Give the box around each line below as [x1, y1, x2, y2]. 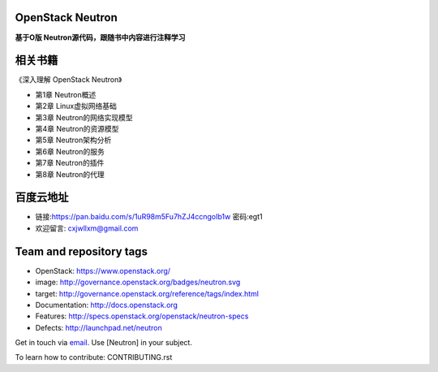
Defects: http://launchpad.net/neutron [35, 322, 162, 332]
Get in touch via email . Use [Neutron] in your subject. [15, 338, 192, 348]
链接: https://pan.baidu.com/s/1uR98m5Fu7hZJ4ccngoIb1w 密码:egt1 [35, 212, 263, 222]
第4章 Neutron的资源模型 [35, 123, 119, 133]
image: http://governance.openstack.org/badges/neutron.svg [35, 277, 241, 288]
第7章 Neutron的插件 [35, 158, 105, 168]
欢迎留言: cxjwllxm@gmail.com [35, 223, 139, 233]
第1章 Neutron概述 [35, 89, 97, 99]
